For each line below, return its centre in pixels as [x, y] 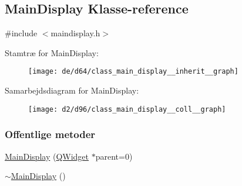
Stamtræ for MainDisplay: [52, 52]
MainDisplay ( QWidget [47, 156]
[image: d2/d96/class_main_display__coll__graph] [127, 109]
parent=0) [114, 156]
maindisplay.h [75, 33]
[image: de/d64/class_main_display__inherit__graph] [133, 72]
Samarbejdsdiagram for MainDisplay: [72, 90]
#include [21, 33]
